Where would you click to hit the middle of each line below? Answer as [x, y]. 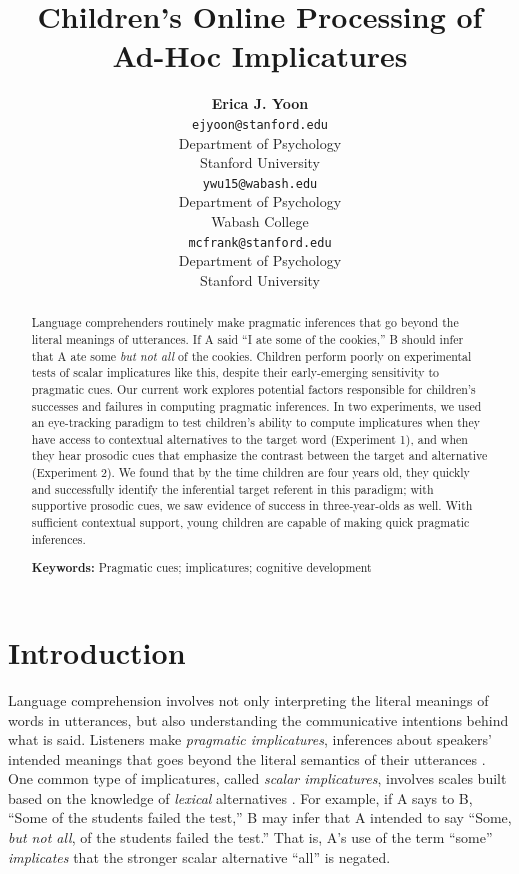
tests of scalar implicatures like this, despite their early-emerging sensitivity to [235, 372]
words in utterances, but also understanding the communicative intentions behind [258, 719]
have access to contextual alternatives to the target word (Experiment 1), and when [249, 438]
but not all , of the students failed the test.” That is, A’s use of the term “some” [250, 837]
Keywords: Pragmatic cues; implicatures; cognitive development [201, 568]
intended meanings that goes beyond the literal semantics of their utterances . [247, 758]
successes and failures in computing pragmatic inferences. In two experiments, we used [256, 405]
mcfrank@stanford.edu [260, 242]
